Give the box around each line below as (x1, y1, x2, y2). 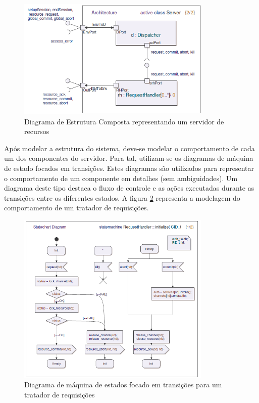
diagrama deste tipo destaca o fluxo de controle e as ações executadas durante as (4, 183, 254, 193)
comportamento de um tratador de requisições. (4, 202, 149, 213)
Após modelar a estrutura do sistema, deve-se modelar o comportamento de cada (4, 143, 255, 153)
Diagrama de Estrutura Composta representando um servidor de (24, 116, 224, 126)
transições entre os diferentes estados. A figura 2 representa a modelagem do (4, 192, 240, 203)
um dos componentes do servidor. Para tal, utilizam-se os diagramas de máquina (4, 153, 253, 163)
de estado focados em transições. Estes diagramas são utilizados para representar (4, 163, 254, 173)
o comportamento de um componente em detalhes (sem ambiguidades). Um (4, 172, 238, 183)
